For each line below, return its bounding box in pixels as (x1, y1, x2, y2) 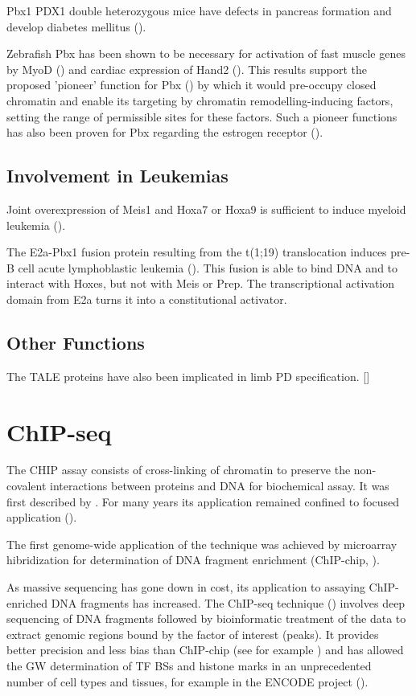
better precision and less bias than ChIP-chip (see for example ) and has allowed (6, 641, 404, 658)
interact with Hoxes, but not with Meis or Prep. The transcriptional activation (6, 275, 395, 292)
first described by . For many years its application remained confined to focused (6, 493, 400, 510)
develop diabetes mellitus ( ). (6, 18, 146, 35)
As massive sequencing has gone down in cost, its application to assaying (6, 579, 365, 595)
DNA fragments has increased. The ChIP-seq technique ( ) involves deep (51, 594, 406, 611)
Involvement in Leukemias (6, 163, 229, 188)
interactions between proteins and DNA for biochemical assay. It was (50, 477, 389, 494)
